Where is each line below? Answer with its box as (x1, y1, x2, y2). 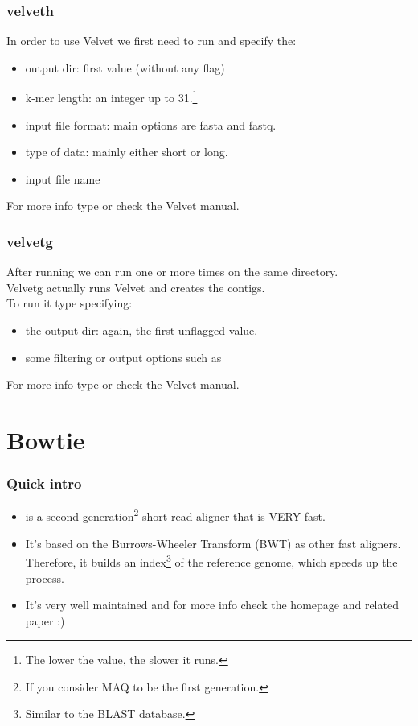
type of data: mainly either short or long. (25, 143, 228, 160)
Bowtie (6, 423, 85, 456)
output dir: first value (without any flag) (25, 59, 225, 76)
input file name (25, 170, 100, 187)
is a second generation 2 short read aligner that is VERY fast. (25, 505, 326, 525)
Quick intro (6, 473, 82, 493)
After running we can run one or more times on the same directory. (6, 263, 338, 280)
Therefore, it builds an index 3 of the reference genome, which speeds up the (25, 551, 398, 570)
